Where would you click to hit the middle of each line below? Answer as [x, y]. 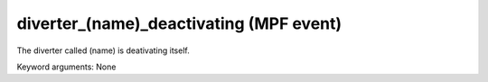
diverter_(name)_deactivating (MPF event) [179, 23]
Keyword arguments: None [66, 67]
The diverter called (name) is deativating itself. [103, 50]
